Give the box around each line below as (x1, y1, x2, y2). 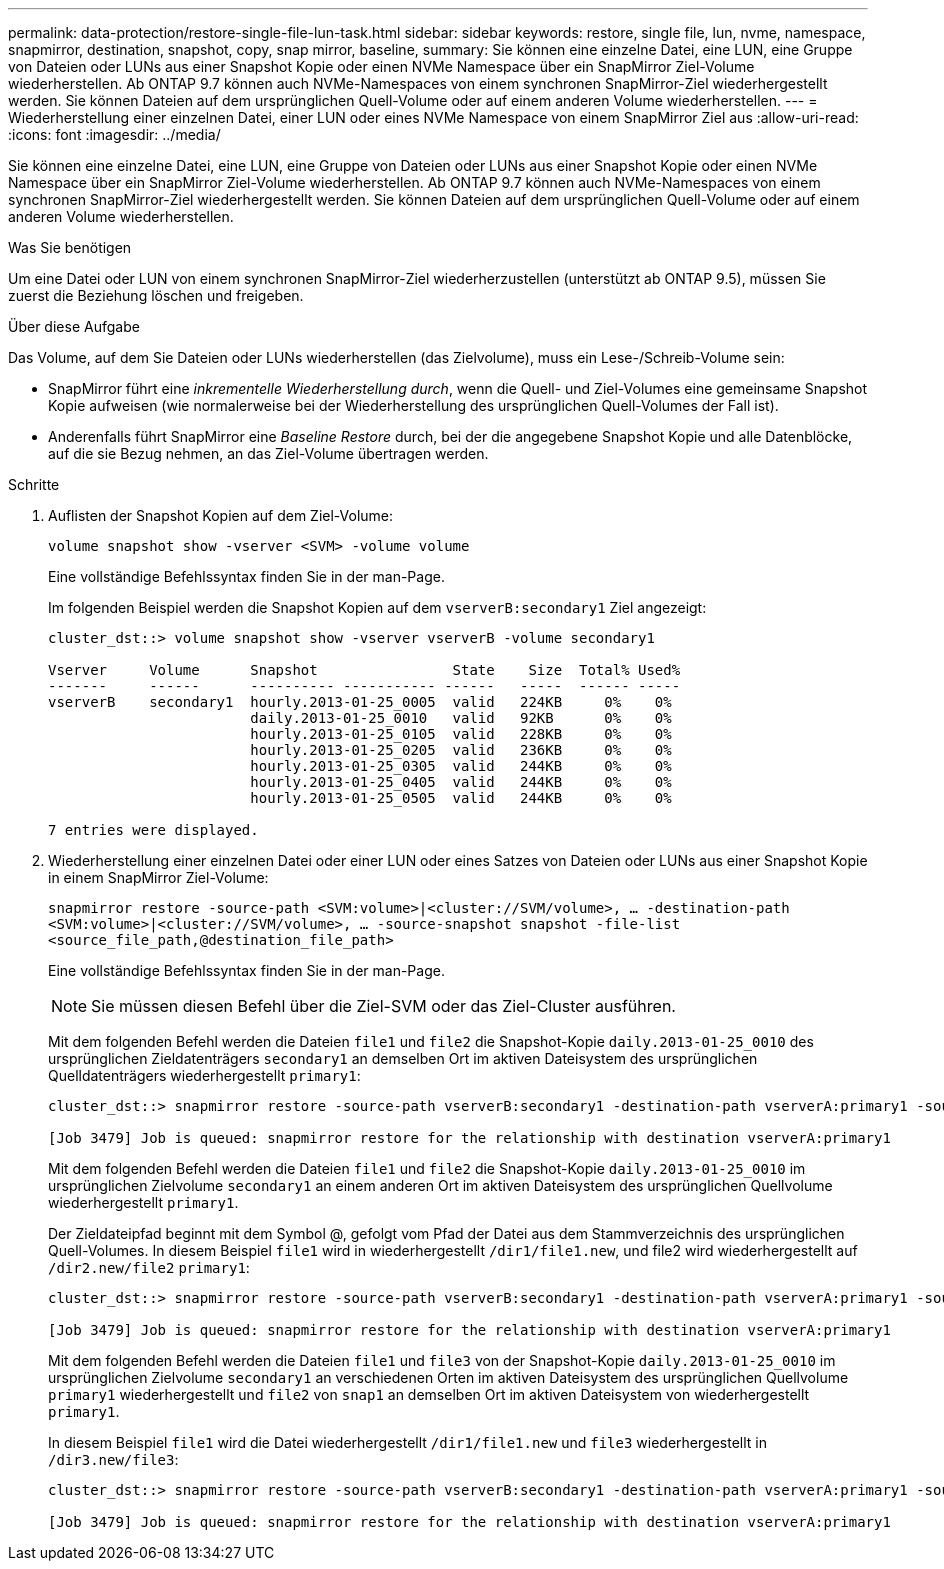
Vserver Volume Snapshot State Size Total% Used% (48, 662, 681, 678)
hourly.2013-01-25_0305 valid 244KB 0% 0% (250, 758, 672, 774)
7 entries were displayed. (48, 822, 259, 838)
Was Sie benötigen (8, 239, 132, 256)
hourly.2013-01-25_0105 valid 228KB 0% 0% (250, 726, 672, 742)
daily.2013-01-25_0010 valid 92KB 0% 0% (250, 710, 672, 726)
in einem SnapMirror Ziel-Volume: (48, 869, 269, 886)
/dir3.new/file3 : (48, 1451, 179, 1468)
